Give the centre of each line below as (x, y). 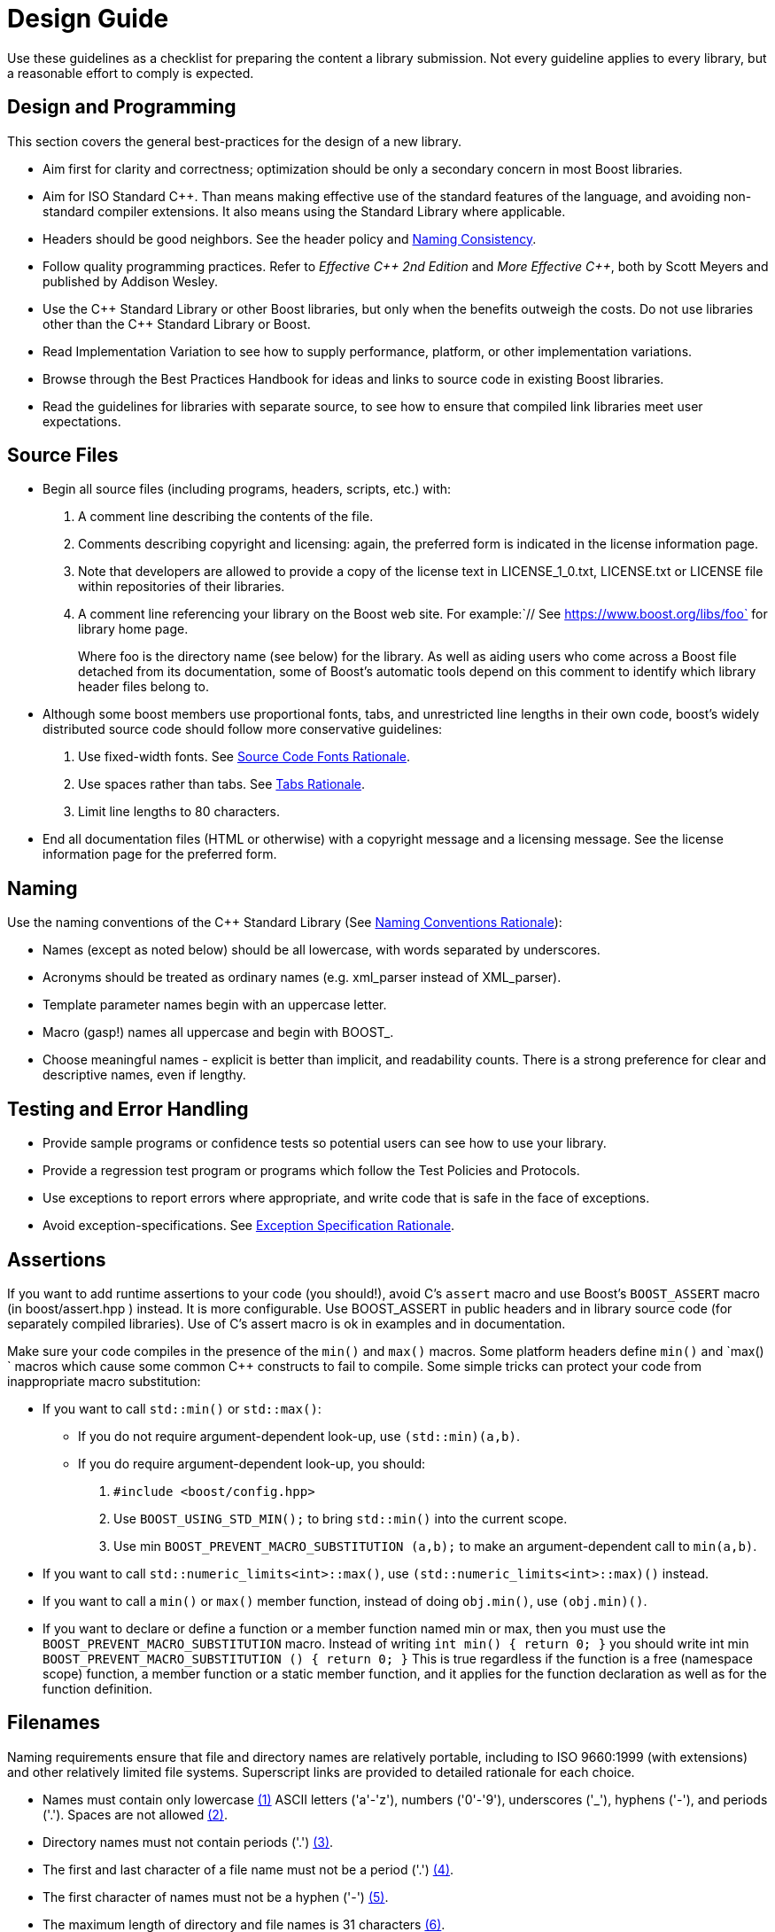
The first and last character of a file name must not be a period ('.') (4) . (248, 1869)
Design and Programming (122, 107)
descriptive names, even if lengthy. (144, 1075)
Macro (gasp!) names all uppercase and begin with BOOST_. (218, 1032)
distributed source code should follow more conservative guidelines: (243, 729)
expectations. (82, 421)
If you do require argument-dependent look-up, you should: (252, 1463)
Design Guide (88, 19)
